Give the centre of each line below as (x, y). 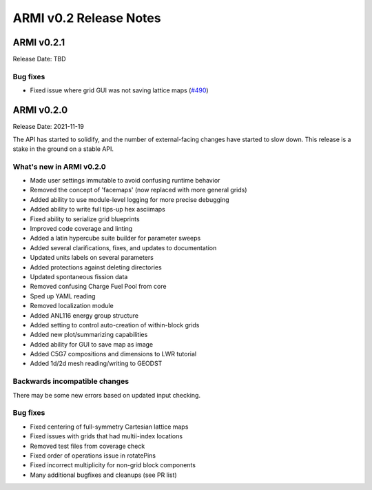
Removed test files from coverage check (87, 446)
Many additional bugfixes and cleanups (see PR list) (103, 475)
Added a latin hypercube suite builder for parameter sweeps (115, 238)
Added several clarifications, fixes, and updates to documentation (123, 247)
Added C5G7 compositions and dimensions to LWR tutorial (113, 354)
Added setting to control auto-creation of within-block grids (115, 325)
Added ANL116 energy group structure (84, 315)
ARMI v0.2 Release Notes (87, 18)
